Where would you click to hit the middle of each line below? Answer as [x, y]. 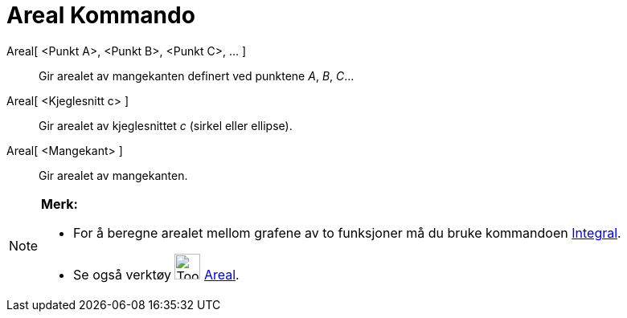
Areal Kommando [101, 15]
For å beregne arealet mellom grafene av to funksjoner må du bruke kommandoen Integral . [347, 232]
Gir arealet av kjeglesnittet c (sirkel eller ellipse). [166, 125]
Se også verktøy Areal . [156, 274]
